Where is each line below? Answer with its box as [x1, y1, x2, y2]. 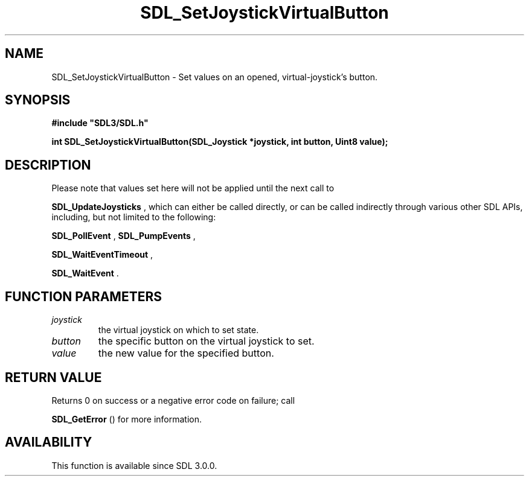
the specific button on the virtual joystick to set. [98, 335, 315, 348]
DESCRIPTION [5, 157, 91, 173]
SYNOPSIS [5, 92, 71, 108]
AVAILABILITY [5, 435, 92, 450]
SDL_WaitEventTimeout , [51, 249, 153, 260]
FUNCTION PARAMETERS [5, 288, 162, 304]
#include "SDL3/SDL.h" [51, 118, 149, 129]
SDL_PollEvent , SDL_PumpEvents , [51, 231, 196, 241]
